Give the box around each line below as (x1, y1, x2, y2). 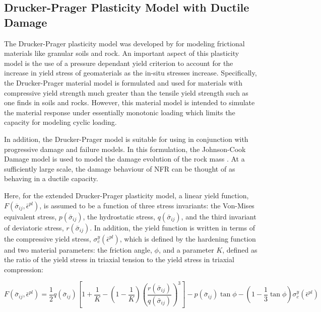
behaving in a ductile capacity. (4, 173, 98, 184)
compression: (4, 264, 43, 274)
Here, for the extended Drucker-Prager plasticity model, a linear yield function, (4, 190, 249, 200)
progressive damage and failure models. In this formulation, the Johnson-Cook (4, 143, 246, 154)
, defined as (222, 244, 258, 255)
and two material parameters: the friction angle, (4, 244, 152, 255)
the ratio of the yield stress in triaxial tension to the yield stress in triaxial (4, 254, 234, 265)
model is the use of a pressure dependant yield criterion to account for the (4, 57, 233, 68)
